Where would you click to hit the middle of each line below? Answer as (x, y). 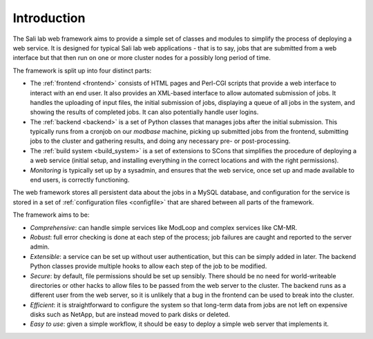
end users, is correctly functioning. (80, 180)
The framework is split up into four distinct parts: (82, 70)
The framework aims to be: (51, 215)
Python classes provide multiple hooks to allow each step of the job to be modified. (149, 267)
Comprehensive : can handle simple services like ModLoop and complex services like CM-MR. (163, 227)
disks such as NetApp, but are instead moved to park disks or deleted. (130, 315)
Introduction (49, 18)
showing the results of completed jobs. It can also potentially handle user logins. (144, 112)
